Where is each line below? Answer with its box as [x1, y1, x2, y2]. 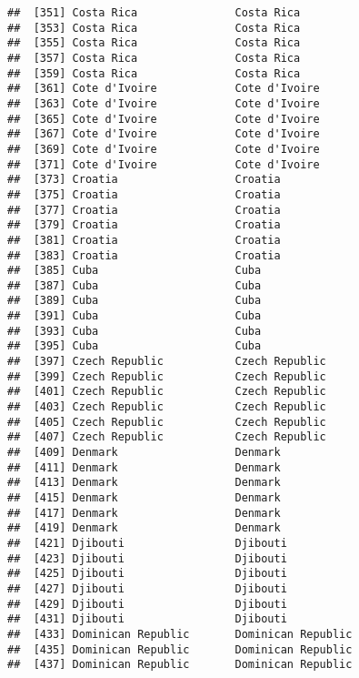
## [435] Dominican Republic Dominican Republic [7, 643, 353, 656]
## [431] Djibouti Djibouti [7, 612, 287, 626]
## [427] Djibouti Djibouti [7, 582, 287, 595]
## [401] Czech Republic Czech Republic [7, 385, 326, 399]
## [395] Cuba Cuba [7, 339, 262, 353]
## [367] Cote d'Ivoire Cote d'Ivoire [7, 127, 320, 141]
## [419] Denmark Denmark [7, 521, 281, 535]
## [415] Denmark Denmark [7, 491, 281, 504]
